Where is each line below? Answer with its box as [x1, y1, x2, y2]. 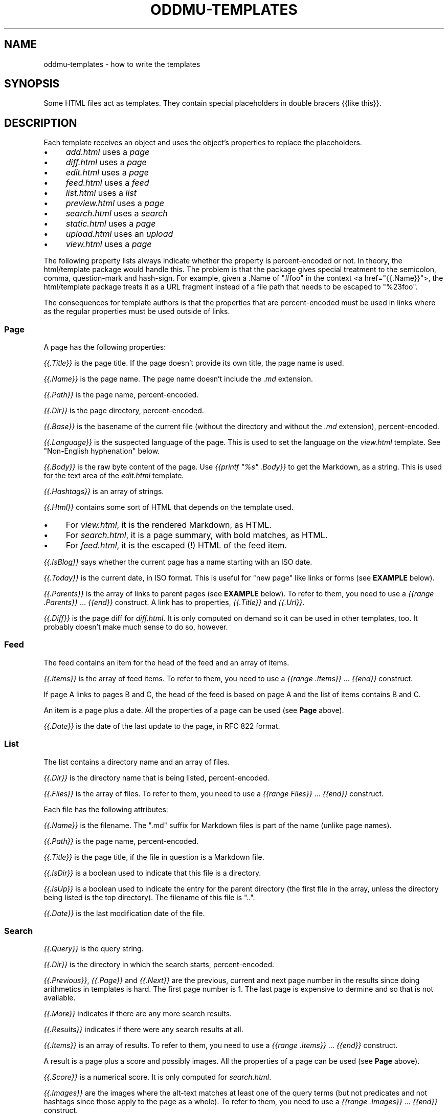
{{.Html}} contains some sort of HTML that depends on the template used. [43, 503, 294, 512]
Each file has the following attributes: [43, 805, 168, 814]
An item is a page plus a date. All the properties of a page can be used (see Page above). [43, 705, 344, 715]
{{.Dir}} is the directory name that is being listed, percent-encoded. [43, 773, 270, 782]
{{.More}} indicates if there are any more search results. [43, 1009, 232, 1018]
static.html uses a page [65, 218, 156, 229]
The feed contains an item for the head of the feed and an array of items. [43, 658, 289, 667]
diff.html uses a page [65, 157, 147, 168]
